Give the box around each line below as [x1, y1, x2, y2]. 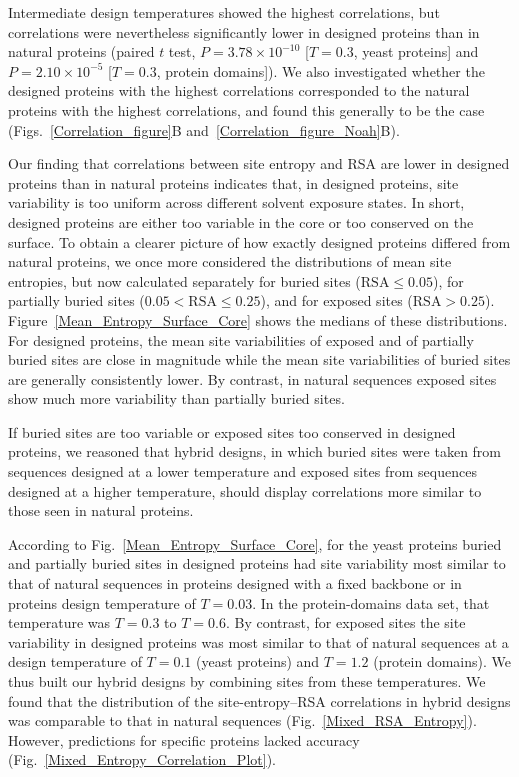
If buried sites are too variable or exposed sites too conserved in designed [8, 421, 456, 442]
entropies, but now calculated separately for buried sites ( [8, 270, 361, 291]
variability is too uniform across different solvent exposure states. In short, [8, 192, 465, 213]
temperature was [8, 612, 111, 633]
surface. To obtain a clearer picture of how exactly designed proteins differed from [8, 231, 511, 252]
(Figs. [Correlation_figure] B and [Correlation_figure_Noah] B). [8, 119, 400, 140]
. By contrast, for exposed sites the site [225, 612, 466, 633]
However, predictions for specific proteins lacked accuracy [8, 729, 360, 750]
